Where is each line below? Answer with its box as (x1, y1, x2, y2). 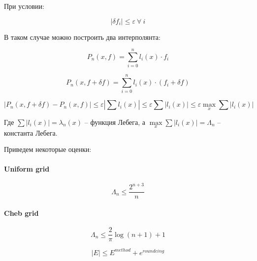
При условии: (4, 1, 44, 11)
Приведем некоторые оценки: (4, 144, 92, 154)
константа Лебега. (4, 127, 58, 138)
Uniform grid (4, 163, 50, 174)
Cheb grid (4, 208, 39, 218)
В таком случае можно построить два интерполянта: (4, 31, 161, 42)
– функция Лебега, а (84, 116, 146, 127)
